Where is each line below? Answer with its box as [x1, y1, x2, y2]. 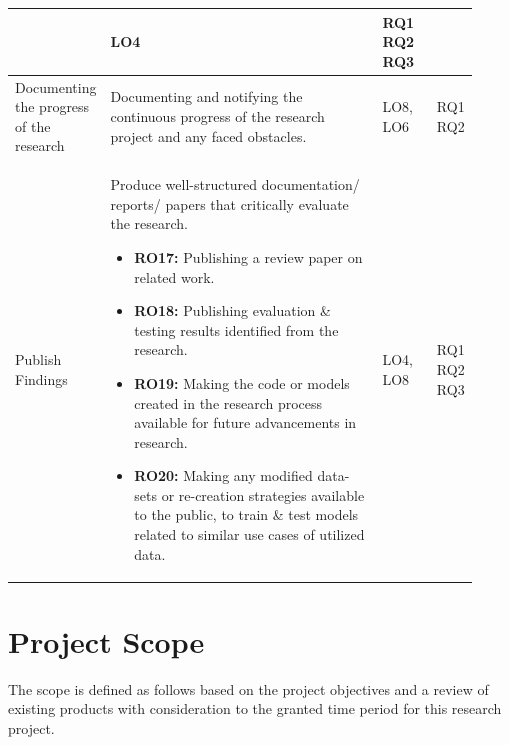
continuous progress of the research [110, 105, 325, 126]
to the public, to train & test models [134, 504, 359, 525]
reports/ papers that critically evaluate [110, 193, 349, 214]
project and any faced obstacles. [110, 125, 307, 146]
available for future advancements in [134, 412, 357, 433]
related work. [134, 266, 215, 287]
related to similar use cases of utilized [134, 524, 365, 545]
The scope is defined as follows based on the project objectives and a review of [8, 678, 489, 699]
